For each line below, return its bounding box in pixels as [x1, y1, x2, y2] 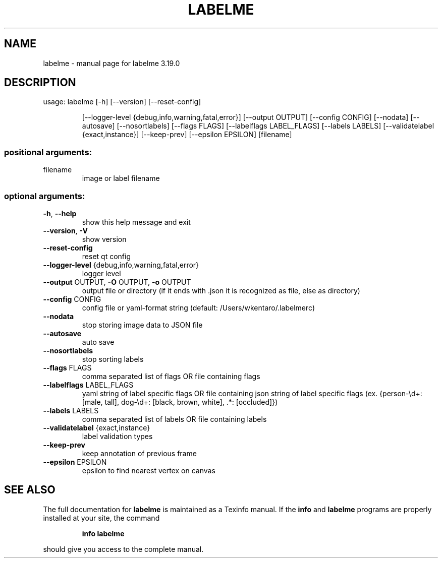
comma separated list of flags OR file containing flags [82, 371, 260, 381]
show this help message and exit [82, 217, 191, 226]
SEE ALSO [4, 483, 56, 496]
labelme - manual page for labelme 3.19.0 [43, 58, 180, 68]
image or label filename [82, 174, 160, 183]
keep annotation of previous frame [82, 449, 197, 458]
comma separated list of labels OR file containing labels [82, 414, 267, 423]
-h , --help [43, 209, 77, 218]
